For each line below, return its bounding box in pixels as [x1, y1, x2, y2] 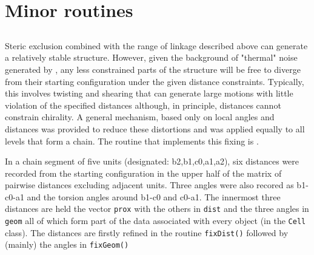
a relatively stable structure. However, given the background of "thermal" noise [5, 51, 298, 64]
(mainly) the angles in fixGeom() [5, 238, 129, 251]
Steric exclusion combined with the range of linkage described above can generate [5, 39, 308, 52]
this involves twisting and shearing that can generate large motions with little [5, 87, 293, 100]
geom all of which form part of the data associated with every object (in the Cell [5, 214, 306, 227]
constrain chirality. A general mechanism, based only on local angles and [5, 110, 275, 123]
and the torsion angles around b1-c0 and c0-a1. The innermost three [27, 190, 281, 203]
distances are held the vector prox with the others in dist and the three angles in [5, 202, 309, 215]
